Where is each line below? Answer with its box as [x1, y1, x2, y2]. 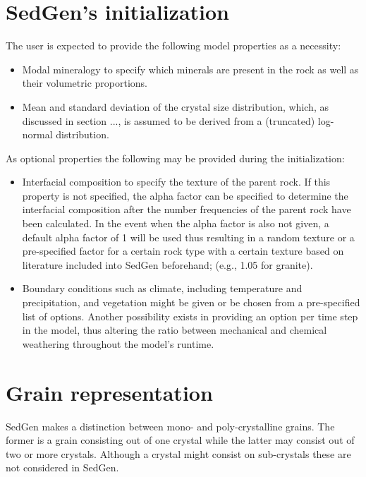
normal [22, 127, 53, 142]
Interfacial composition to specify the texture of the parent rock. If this [22, 174, 331, 189]
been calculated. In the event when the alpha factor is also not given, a [22, 216, 329, 231]
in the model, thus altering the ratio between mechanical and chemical [22, 322, 327, 337]
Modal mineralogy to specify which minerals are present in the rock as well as [22, 61, 359, 76]
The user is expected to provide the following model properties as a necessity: [6, 38, 341, 53]
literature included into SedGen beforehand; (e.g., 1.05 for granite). [22, 257, 313, 272]
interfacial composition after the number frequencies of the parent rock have [22, 202, 351, 217]
